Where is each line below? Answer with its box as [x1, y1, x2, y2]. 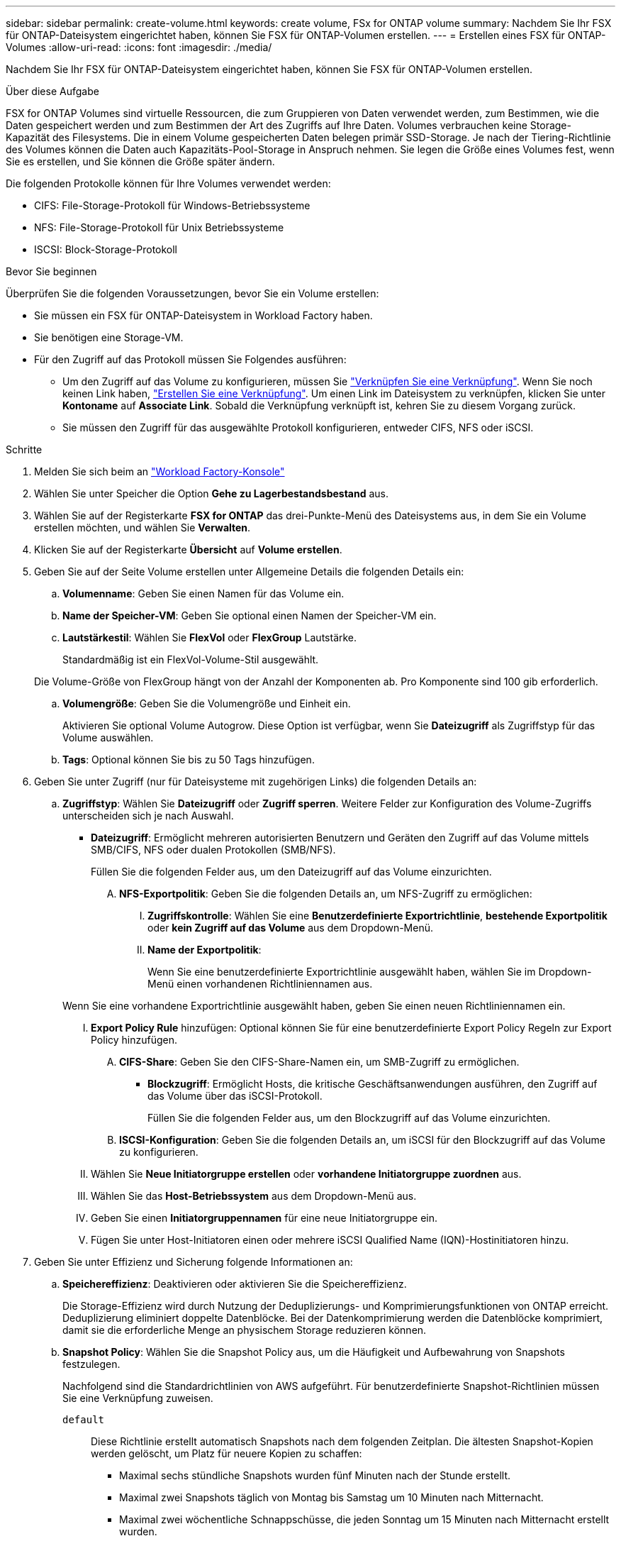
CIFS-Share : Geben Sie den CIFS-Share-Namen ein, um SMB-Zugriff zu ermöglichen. [119, 1056, 520, 1068]
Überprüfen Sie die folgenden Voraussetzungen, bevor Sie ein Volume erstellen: [6, 287, 379, 299]
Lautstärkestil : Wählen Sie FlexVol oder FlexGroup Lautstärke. [62, 631, 357, 644]
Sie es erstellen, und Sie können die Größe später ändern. [6, 155, 275, 167]
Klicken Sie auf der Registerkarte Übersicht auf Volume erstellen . [34, 543, 342, 556]
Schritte [6, 443, 43, 455]
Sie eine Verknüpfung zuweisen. [62, 1392, 213, 1404]
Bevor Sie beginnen [6, 265, 97, 277]
